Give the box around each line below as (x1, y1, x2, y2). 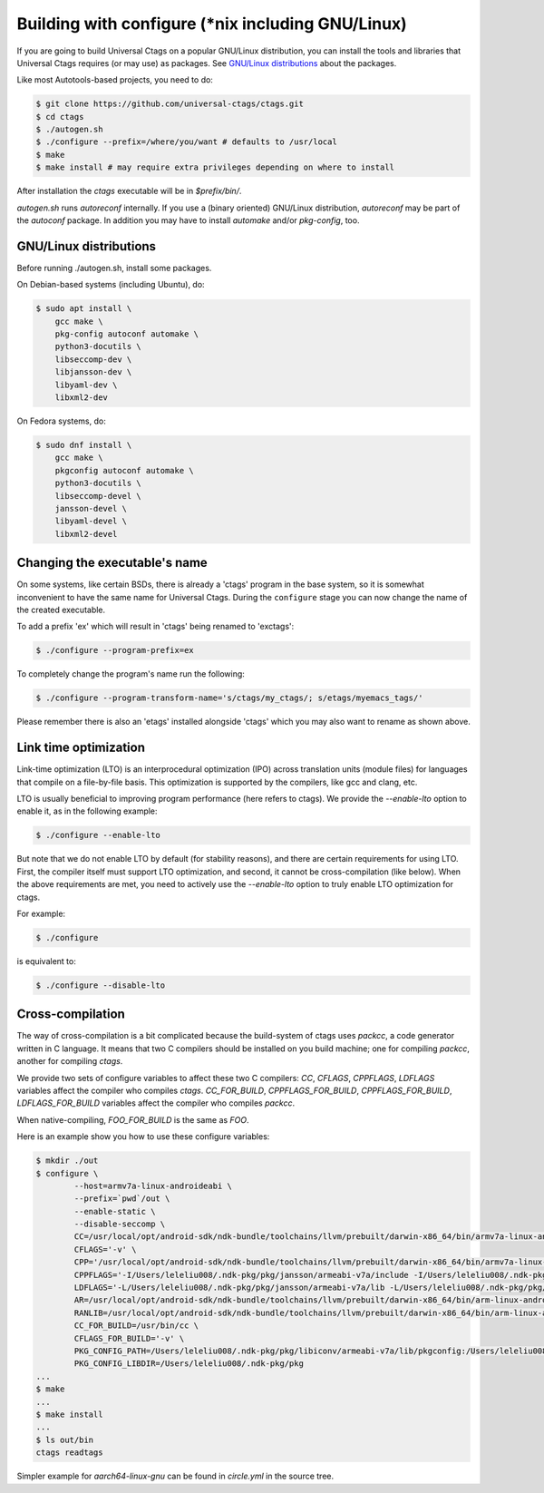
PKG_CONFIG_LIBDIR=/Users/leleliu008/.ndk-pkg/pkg (73, 1359, 304, 1369)
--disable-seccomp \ (73, 1219, 166, 1229)
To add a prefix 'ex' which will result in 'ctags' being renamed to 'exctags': (16, 621, 295, 632)
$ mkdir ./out (35, 1156, 99, 1166)
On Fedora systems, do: (16, 415, 106, 426)
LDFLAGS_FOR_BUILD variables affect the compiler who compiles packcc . (16, 1098, 295, 1108)
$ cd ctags (35, 112, 84, 122)
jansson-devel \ (54, 503, 127, 513)
